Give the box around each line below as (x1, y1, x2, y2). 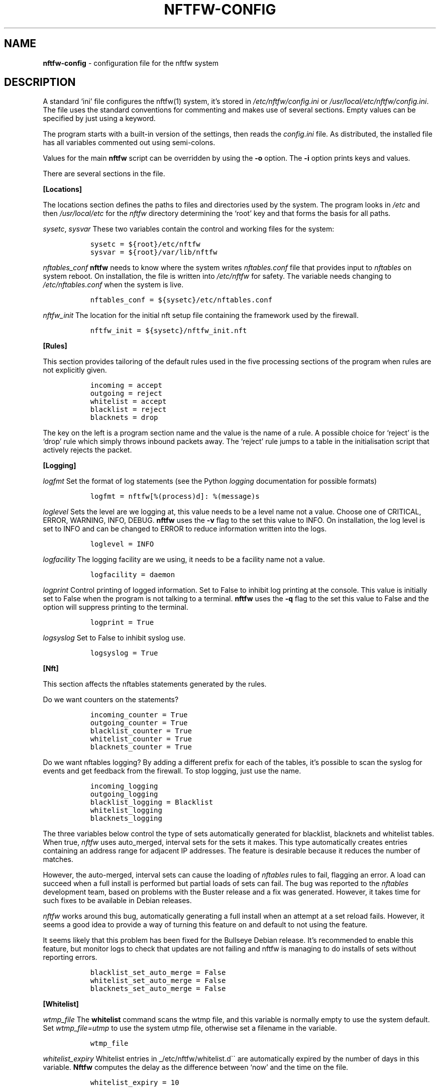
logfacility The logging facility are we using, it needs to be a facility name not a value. (43, 555, 325, 564)
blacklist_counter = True (90, 727, 192, 735)
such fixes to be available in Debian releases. (43, 896, 192, 905)
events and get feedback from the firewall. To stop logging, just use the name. (43, 767, 301, 776)
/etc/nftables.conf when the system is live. (43, 280, 184, 289)
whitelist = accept (90, 397, 167, 406)
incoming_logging (90, 782, 158, 791)
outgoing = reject (90, 389, 162, 398)
